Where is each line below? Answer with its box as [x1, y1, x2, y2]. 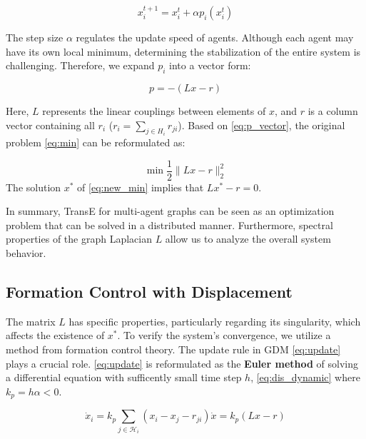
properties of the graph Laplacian [6, 231, 152, 246]
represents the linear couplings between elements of [42, 103, 266, 118]
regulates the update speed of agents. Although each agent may [76, 30, 354, 44]
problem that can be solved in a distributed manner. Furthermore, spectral [6, 217, 333, 232]
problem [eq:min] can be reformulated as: [6, 135, 185, 150]
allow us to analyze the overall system [165, 231, 331, 246]
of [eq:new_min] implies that [77, 179, 204, 194]
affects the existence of [6, 328, 105, 343]
